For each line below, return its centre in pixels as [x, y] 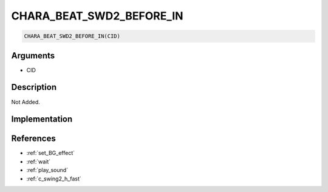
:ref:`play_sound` [47, 170]
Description [34, 87]
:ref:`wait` [39, 162]
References [33, 139]
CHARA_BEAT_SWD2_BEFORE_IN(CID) [72, 36]
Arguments [33, 56]
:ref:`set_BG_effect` [51, 153]
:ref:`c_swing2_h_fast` [54, 179]
